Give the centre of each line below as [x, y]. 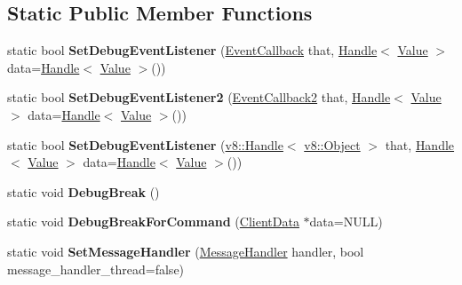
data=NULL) [346, 222]
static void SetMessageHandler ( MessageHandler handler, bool [186, 251]
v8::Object [332, 144]
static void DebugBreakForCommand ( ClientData [153, 222]
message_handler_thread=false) [96, 269]
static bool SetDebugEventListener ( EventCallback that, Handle [192, 50]
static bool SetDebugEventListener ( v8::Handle [145, 144]
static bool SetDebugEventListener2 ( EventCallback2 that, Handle [199, 97]
